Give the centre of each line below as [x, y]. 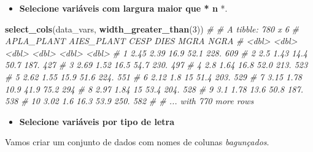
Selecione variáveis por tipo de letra [97, 121]
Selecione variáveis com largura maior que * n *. [123, 8]
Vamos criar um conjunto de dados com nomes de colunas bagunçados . [137, 142]
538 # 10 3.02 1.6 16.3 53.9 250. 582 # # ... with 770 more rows [129, 101]
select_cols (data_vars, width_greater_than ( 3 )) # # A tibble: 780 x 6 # [152, 28]
